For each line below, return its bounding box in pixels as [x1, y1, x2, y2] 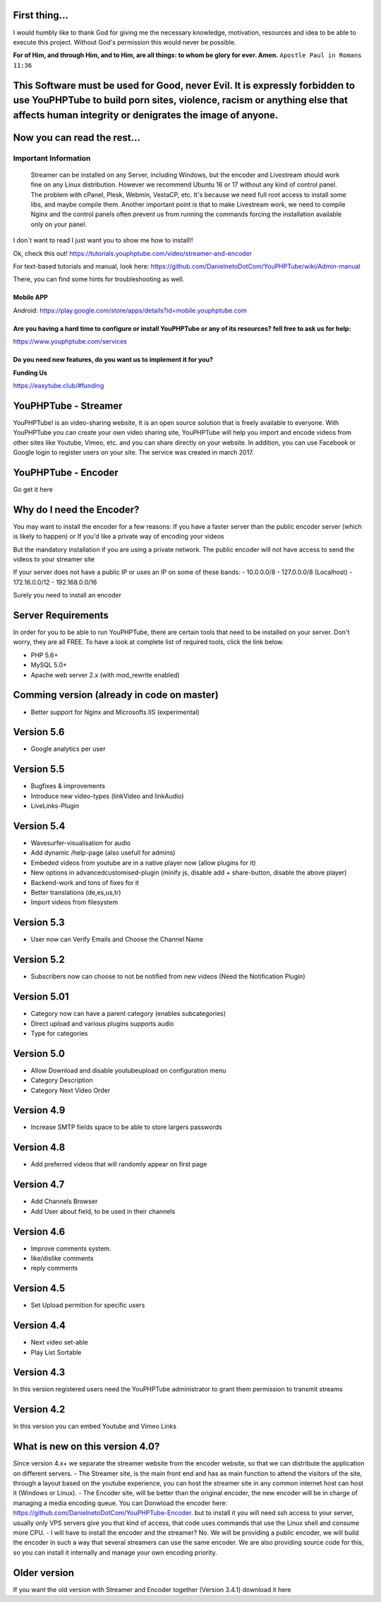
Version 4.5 [13, 1282, 66, 1294]
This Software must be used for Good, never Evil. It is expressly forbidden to [13, 79, 356, 91]
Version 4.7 [13, 1179, 65, 1191]
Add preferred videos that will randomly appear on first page [30, 1160, 207, 1169]
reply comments [30, 1264, 78, 1273]
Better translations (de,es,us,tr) [30, 888, 121, 896]
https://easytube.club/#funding [13, 381, 104, 390]
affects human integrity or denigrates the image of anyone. [13, 109, 279, 121]
